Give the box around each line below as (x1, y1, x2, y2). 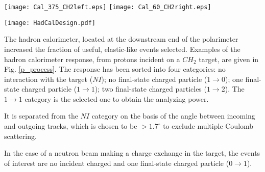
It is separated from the (4, 110, 78, 121)
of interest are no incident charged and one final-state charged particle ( (4, 157, 229, 168)
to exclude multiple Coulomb (163, 121, 254, 131)
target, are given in (199, 53, 259, 64)
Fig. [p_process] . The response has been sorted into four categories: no (4, 64, 226, 74)
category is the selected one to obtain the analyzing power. (25, 93, 209, 104)
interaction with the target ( (4, 73, 93, 84)
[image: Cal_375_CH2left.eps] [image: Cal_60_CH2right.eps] (4, 4, 211, 11)
